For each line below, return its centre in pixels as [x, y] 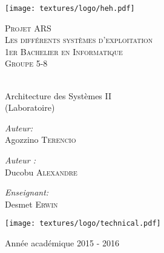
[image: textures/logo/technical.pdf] [83, 224]
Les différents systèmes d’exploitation [79, 40]
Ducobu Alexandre [41, 172]
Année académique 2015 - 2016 [62, 243]
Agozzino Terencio [41, 140]
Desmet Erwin [31, 204]
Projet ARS [28, 28]
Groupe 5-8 [26, 63]
